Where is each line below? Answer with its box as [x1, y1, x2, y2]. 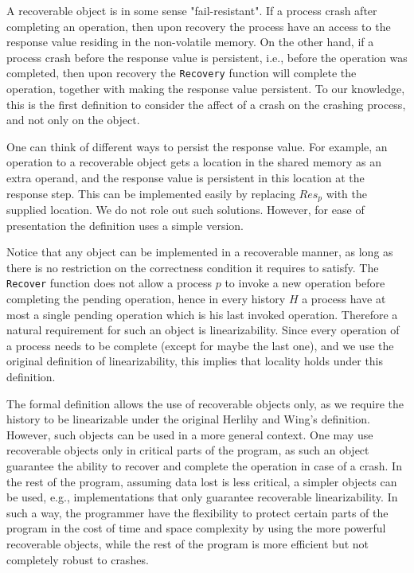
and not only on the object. [6, 111, 140, 128]
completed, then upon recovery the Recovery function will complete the [6, 64, 357, 81]
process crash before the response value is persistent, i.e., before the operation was [6, 49, 408, 65]
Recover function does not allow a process [6, 275, 213, 291]
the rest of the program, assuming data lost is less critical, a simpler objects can [6, 473, 397, 489]
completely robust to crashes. [6, 551, 149, 567]
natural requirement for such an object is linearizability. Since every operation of [6, 322, 400, 338]
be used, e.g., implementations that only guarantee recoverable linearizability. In [6, 489, 398, 505]
